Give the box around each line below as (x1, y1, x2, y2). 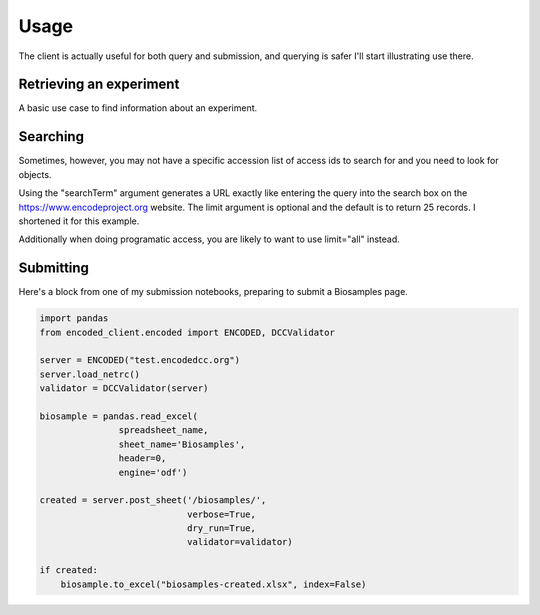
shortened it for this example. (18, 215, 140, 227)
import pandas (39, 313, 109, 324)
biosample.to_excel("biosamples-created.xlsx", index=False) (60, 578, 367, 590)
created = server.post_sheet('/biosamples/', (39, 495, 267, 506)
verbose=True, (186, 508, 257, 520)
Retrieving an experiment (18, 76, 180, 93)
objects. (18, 168, 52, 180)
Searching (18, 128, 85, 145)
